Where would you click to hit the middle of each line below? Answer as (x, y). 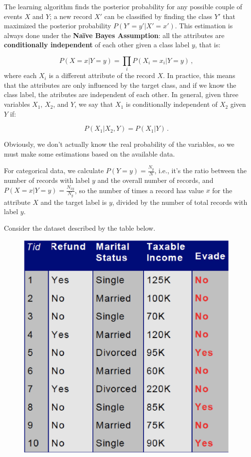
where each (20, 75)
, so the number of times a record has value (139, 190)
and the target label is (74, 202)
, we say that (94, 104)
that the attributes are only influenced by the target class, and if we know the (120, 85)
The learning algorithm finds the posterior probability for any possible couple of (123, 6)
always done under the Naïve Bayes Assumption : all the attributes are (114, 35)
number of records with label (47, 180)
